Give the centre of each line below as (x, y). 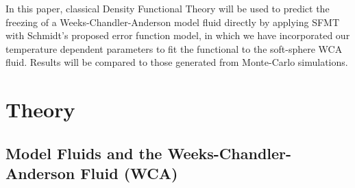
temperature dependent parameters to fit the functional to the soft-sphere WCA (174, 48)
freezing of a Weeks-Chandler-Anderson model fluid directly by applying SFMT (173, 22)
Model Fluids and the (84, 153)
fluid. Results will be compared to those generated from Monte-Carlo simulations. (177, 62)
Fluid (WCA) (129, 173)
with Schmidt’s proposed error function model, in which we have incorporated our (178, 35)
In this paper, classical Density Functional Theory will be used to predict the (168, 8)
